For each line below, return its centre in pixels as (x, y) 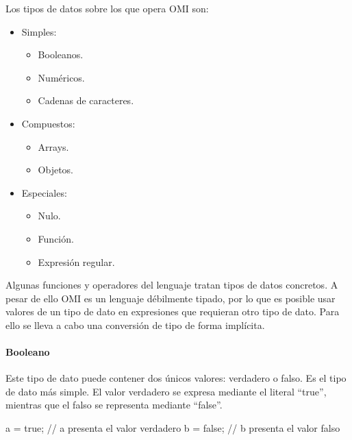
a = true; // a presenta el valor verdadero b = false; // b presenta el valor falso (173, 428)
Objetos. (56, 170)
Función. (56, 238)
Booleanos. (61, 54)
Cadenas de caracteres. (86, 100)
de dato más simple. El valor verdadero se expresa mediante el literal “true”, (166, 391)
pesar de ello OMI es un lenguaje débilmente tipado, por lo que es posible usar (171, 298)
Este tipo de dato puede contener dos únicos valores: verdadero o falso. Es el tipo (176, 378)
